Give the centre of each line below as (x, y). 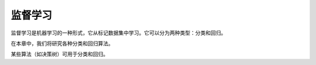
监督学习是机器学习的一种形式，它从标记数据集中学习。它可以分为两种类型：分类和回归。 (118, 33)
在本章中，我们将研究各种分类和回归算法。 (62, 43)
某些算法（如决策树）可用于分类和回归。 (59, 54)
